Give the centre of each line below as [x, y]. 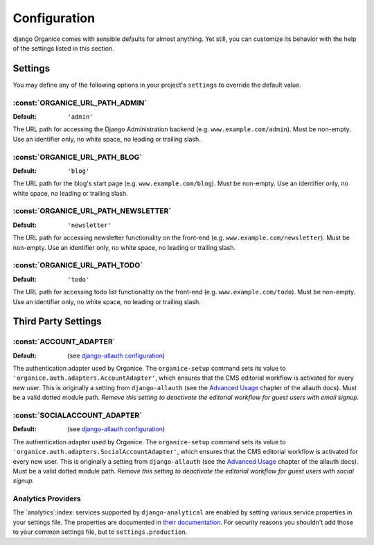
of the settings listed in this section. [63, 48]
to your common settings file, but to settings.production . [100, 532]
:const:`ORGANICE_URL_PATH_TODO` [78, 265]
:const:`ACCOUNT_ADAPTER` [64, 342]
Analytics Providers [47, 498]
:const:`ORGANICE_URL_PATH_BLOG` [78, 157]
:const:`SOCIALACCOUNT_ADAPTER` [77, 415]
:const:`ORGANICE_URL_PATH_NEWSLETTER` [92, 211]
